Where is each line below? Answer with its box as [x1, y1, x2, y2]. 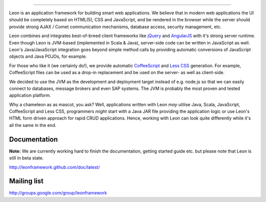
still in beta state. [9, 155, 44, 161]
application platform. [9, 92, 51, 98]
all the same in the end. [9, 122, 57, 128]
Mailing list [9, 177, 44, 185]
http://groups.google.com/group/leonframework [9, 190, 107, 196]
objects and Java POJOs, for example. [9, 53, 87, 59]
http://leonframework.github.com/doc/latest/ [9, 164, 100, 170]
